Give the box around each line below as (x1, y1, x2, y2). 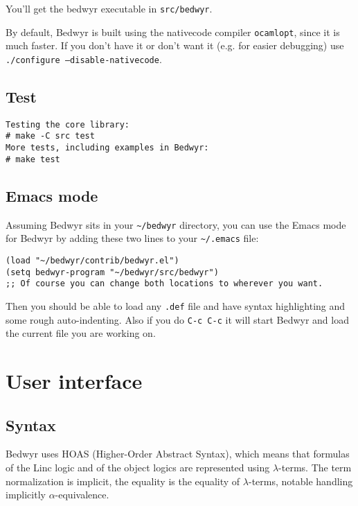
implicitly (6, 487, 46, 502)
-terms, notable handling (249, 473, 353, 488)
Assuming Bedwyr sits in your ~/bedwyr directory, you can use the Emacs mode (6, 217, 346, 232)
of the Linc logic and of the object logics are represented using (6, 460, 270, 474)
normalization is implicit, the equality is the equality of (6, 473, 240, 488)
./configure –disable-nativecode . (6, 51, 162, 66)
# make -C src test (6, 131, 95, 141)
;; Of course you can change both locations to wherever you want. (6, 279, 323, 289)
